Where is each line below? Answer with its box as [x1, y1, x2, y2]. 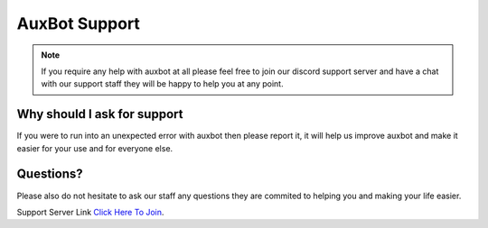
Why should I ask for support [16, 106, 183, 122]
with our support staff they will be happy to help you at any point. [41, 78, 284, 89]
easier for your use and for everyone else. [16, 142, 174, 153]
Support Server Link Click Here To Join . [16, 206, 164, 217]
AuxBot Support [16, 14, 140, 33]
